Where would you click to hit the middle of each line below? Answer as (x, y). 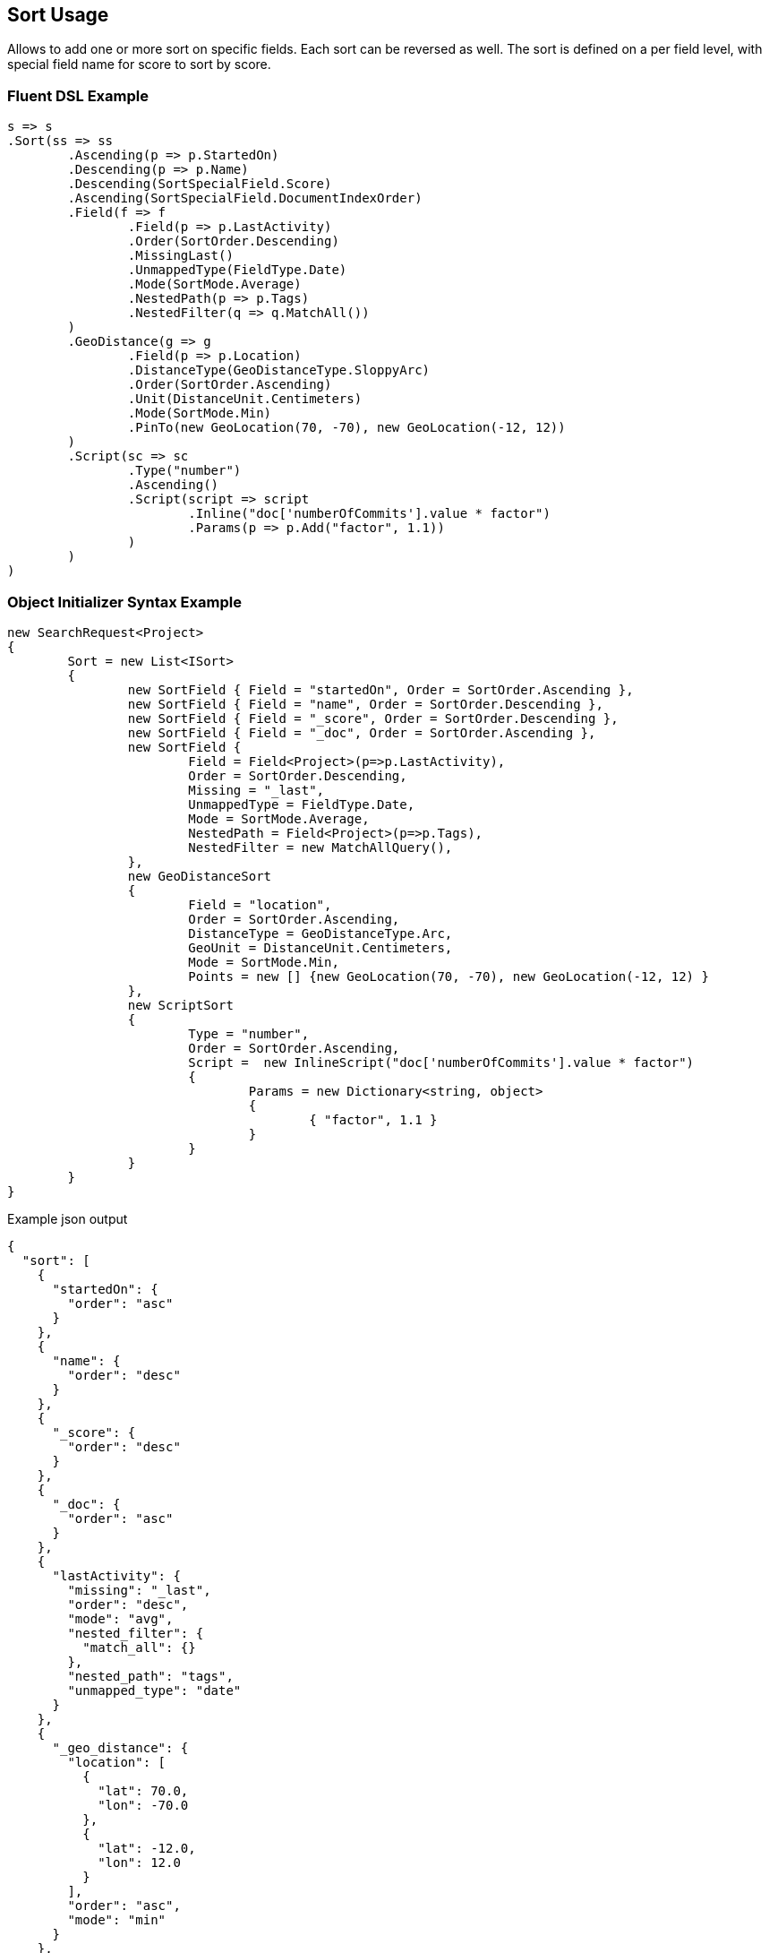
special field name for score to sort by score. (139, 65)
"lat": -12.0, (147, 1848)
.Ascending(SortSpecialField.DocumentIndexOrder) (245, 198)
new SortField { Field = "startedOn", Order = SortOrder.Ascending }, (380, 689)
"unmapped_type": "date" (154, 1690)
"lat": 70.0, (143, 1790)
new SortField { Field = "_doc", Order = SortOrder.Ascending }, (362, 732)
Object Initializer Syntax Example (124, 602)
